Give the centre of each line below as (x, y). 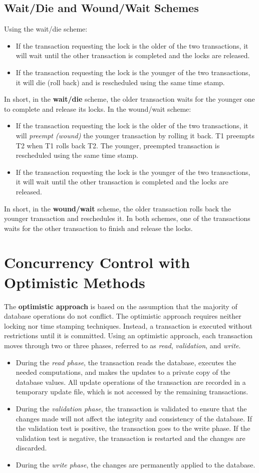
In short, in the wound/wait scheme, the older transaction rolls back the (117, 208)
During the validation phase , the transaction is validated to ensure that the (131, 408)
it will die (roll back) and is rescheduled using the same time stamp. (120, 82)
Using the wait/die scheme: (46, 29)
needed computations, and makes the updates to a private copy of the (123, 372)
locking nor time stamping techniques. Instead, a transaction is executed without (128, 325)
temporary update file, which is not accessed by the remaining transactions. (132, 392)
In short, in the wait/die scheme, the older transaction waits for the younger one (129, 99)
